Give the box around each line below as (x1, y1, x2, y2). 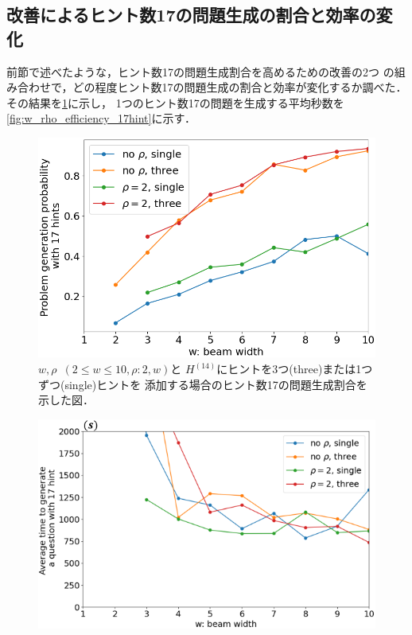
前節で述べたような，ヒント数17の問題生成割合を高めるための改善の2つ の (6, 63, 395, 80)
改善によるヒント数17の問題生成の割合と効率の (6, 2, 376, 27)
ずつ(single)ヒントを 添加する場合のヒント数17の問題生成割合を (38, 376, 367, 392)
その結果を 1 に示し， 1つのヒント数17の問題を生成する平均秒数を (6, 94, 344, 111)
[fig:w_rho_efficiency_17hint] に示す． (6, 110, 196, 127)
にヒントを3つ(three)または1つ (216, 360, 373, 377)
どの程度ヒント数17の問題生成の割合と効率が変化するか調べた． (72, 79, 407, 95)
